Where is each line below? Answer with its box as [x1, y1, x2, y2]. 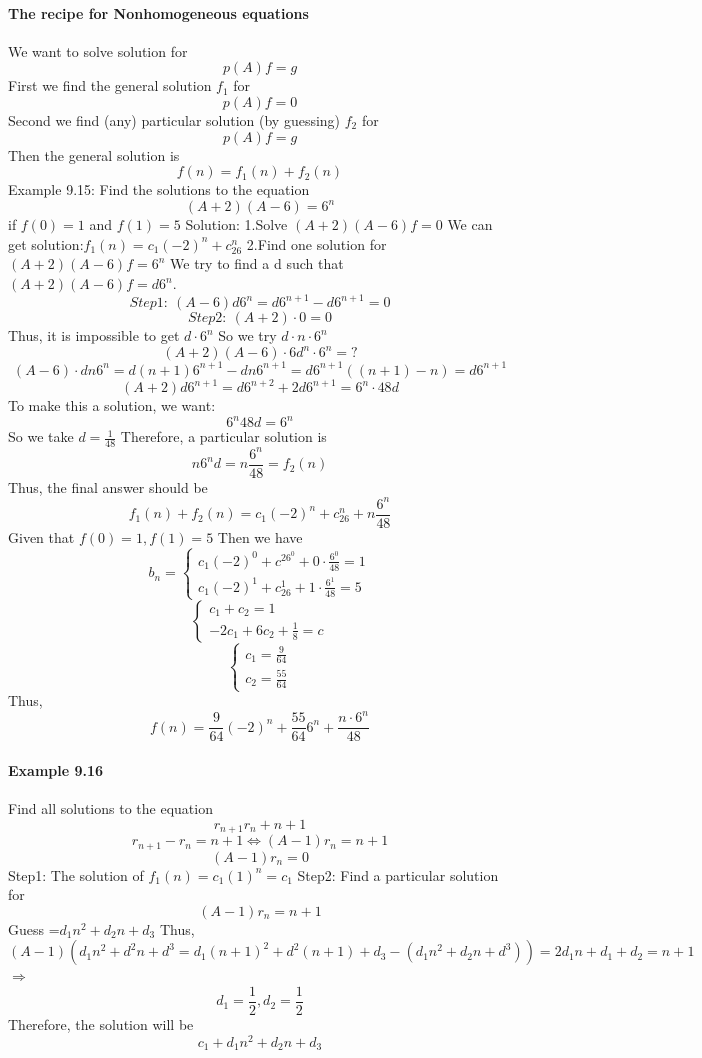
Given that [8, 526, 75, 547]
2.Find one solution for [246, 233, 387, 254]
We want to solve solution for [8, 40, 188, 61]
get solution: [8, 233, 84, 254]
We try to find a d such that [170, 253, 344, 274]
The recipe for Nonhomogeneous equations [8, 2, 309, 23]
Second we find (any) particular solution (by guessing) [8, 109, 341, 130]
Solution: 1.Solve [185, 214, 288, 235]
